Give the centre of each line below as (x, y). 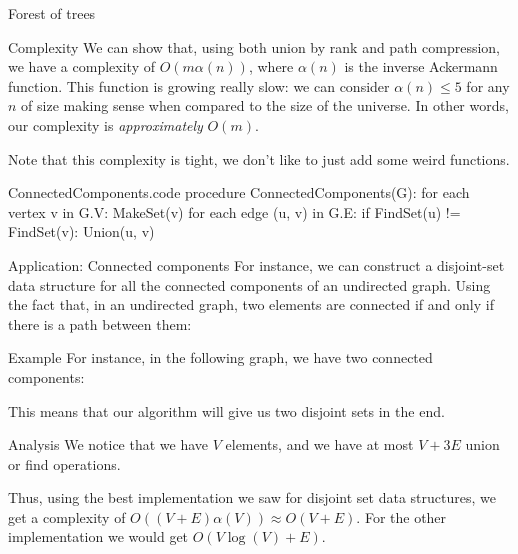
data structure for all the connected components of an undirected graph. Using (249, 284)
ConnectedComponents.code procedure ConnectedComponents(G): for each (239, 192)
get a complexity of (67, 516)
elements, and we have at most (319, 444)
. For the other (401, 516)
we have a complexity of (81, 66)
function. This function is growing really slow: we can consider (199, 85)
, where (271, 66)
